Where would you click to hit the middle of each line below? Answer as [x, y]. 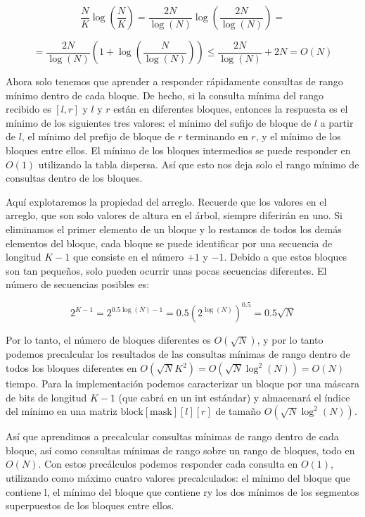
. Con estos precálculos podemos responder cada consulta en [168, 464]
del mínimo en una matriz [62, 411]
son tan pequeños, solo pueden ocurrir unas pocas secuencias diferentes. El [166, 270]
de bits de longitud [46, 397]
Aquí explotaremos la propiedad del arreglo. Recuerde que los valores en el [166, 201]
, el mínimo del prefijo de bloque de [98, 136]
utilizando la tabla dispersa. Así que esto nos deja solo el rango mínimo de [199, 164]
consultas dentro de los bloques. [74, 178]
